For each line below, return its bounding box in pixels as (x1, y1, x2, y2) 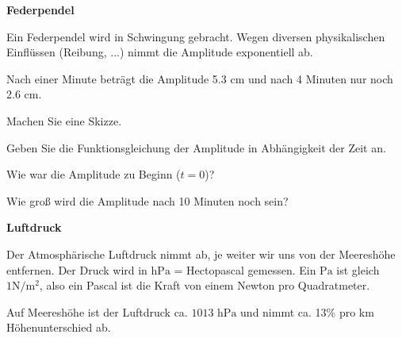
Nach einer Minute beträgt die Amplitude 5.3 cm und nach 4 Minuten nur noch (6, 70, 393, 86)
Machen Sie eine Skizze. (6, 112, 122, 129)
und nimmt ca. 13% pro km (240, 303, 374, 320)
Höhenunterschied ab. (6, 319, 111, 336)
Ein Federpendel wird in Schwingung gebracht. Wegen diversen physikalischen (6, 28, 385, 44)
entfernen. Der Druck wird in (6, 261, 147, 278)
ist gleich (336, 261, 380, 278)
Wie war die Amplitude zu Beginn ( (6, 166, 181, 182)
